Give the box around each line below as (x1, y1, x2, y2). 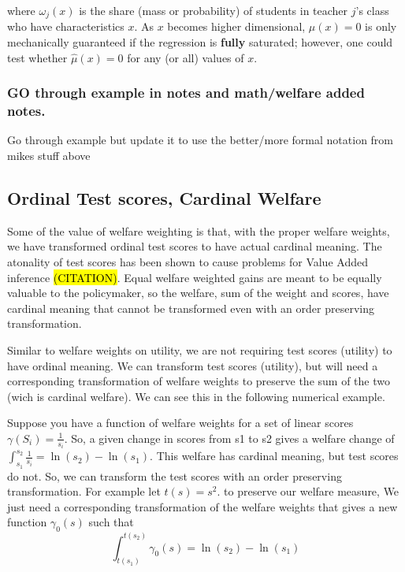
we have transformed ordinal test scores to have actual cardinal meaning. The (7, 238, 382, 254)
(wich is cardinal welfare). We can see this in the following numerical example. (7, 388, 385, 404)
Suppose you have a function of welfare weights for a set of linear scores (7, 414, 354, 431)
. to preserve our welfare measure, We (217, 483, 399, 500)
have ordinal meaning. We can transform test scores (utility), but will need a (7, 357, 378, 373)
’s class (355, 2, 389, 18)
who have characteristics (7, 18, 124, 35)
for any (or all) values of (127, 49, 244, 65)
